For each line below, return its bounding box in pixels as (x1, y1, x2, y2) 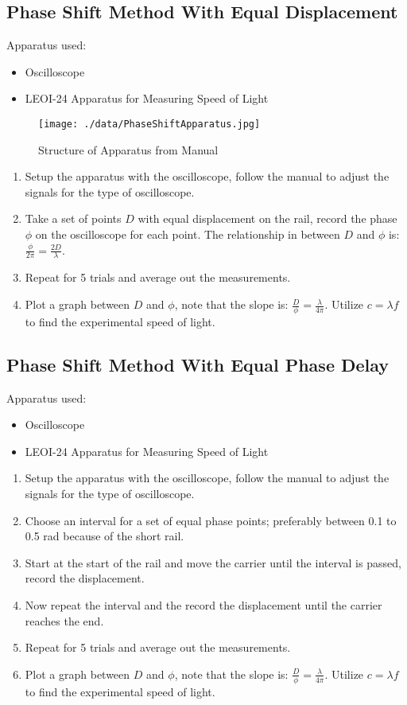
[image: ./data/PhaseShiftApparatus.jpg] (38, 118, 261, 130)
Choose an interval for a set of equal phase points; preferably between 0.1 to (25, 512, 397, 528)
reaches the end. (25, 612, 104, 629)
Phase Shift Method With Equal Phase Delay (6, 352, 390, 376)
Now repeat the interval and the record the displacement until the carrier (25, 597, 382, 613)
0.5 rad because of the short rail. (25, 528, 184, 544)
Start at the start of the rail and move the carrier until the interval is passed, (25, 554, 401, 571)
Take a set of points (25, 210, 122, 227)
